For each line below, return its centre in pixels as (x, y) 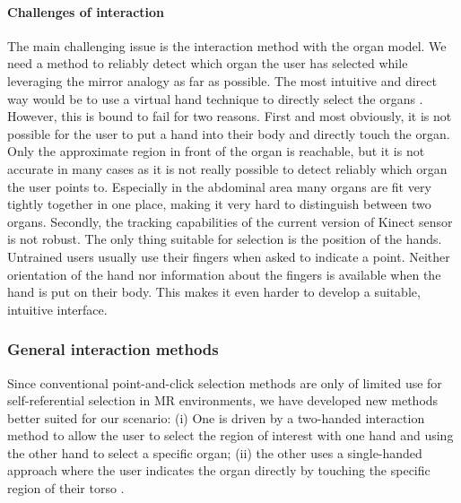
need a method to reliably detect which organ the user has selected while (208, 63)
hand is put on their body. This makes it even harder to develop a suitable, (214, 292)
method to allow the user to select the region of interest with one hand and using (230, 435)
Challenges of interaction (86, 11)
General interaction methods (113, 349)
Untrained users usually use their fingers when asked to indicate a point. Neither (229, 256)
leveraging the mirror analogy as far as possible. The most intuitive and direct (222, 80)
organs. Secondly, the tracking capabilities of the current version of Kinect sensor (230, 221)
